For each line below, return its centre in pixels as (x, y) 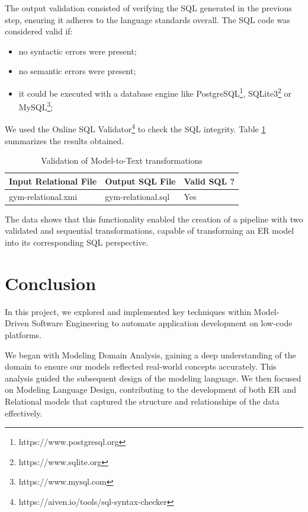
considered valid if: (39, 31)
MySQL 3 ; (36, 106)
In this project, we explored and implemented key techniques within (128, 311)
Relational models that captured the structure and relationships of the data (142, 401)
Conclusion (51, 283)
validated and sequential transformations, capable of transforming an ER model (150, 230)
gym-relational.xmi (43, 196)
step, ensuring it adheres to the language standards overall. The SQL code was (147, 19)
